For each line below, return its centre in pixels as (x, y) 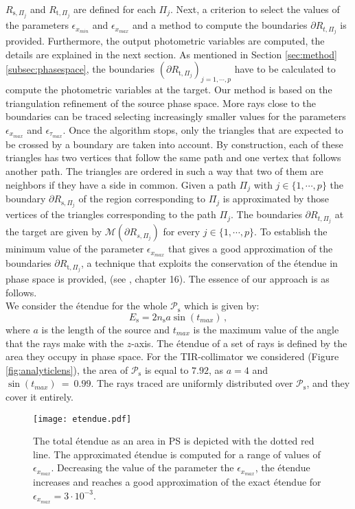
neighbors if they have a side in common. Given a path (121, 184)
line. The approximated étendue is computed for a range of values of (177, 454)
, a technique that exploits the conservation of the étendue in (209, 263)
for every (182, 232)
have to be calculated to (285, 69)
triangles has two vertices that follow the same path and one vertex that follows (173, 157)
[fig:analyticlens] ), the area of (67, 369)
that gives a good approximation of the (250, 249)
